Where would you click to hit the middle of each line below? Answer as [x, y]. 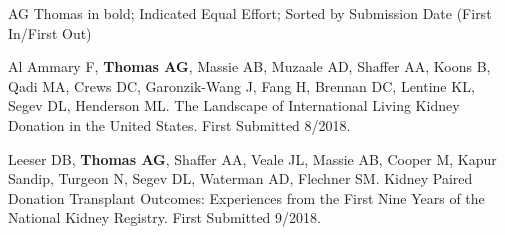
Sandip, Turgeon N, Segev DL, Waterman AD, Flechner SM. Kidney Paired [240, 178]
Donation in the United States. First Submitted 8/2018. [179, 124]
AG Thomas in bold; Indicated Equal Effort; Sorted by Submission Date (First [250, 13]
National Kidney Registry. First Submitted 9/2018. [164, 217]
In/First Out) [50, 32]
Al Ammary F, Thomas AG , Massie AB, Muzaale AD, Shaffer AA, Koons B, [249, 66]
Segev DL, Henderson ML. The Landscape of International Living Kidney [234, 105]
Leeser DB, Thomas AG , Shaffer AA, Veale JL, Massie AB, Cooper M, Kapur [252, 158]
